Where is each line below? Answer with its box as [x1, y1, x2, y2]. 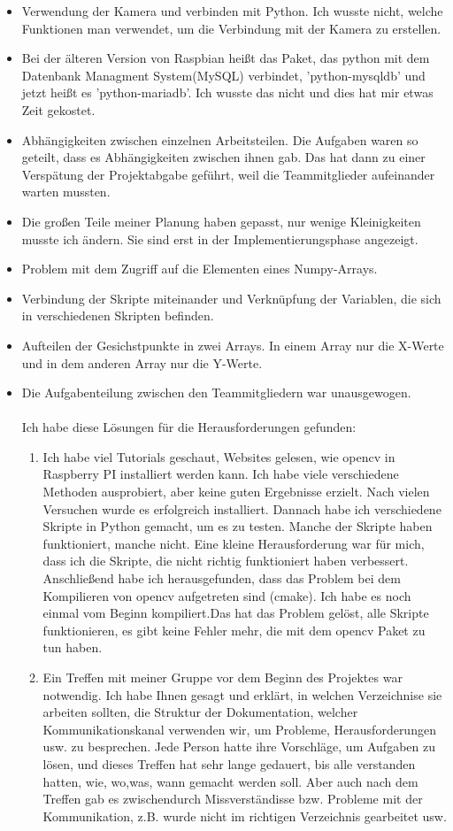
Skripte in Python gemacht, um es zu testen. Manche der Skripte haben [42, 517, 433, 535]
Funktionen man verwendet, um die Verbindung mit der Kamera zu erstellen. [21, 19, 441, 37]
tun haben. [42, 638, 103, 657]
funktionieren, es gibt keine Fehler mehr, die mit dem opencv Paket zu [42, 620, 426, 639]
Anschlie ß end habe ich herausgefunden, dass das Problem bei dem [42, 569, 401, 588]
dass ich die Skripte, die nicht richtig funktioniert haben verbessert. [42, 551, 409, 570]
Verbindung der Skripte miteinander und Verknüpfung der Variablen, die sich [21, 289, 441, 307]
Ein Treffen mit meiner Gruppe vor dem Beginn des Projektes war [42, 668, 403, 686]
